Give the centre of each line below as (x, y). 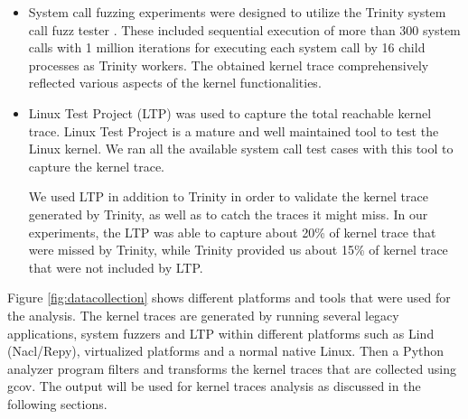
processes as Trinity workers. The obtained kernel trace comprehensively (229, 65)
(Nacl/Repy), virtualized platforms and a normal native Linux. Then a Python (226, 351)
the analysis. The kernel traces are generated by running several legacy (203, 315)
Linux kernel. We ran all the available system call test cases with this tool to (241, 149)
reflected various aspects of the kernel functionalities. (175, 83)
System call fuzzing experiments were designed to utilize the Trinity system (237, 12)
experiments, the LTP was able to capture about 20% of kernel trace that (232, 232)
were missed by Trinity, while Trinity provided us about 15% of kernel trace (238, 250)
